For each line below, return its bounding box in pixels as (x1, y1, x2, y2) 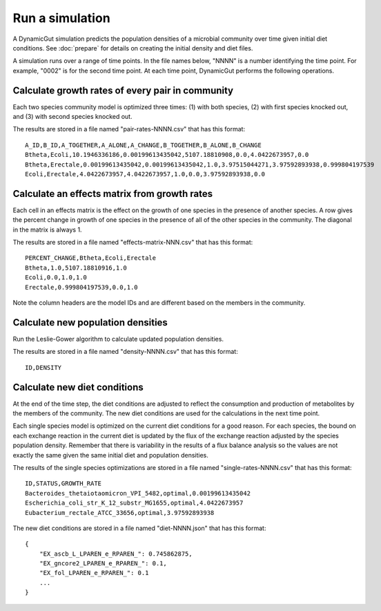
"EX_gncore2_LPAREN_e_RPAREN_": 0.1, (39, 560, 167, 567)
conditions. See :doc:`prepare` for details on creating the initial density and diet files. (12, 44, 253, 52)
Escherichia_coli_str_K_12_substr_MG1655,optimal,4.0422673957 (25, 499, 244, 507)
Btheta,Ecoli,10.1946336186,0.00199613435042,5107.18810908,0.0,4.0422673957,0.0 (25, 151, 309, 159)
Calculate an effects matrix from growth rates (12, 187, 213, 200)
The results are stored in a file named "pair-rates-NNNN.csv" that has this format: (12, 125, 245, 133)
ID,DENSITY (25, 364, 62, 371)
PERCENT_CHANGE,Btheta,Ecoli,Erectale (25, 254, 157, 262)
